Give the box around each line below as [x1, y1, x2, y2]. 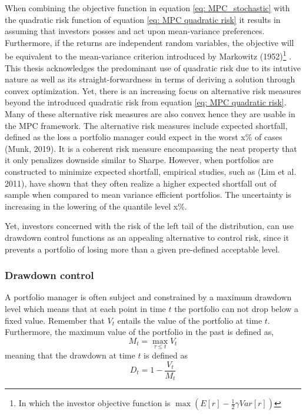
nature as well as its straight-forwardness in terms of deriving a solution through [5, 73, 295, 85]
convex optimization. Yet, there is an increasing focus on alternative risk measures [5, 84, 301, 97]
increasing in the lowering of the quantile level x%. [5, 200, 187, 212]
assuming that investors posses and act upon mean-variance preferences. [5, 25, 265, 37]
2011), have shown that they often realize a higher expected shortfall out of [5, 177, 277, 189]
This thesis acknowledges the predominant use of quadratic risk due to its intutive [5, 61, 301, 74]
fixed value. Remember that [5, 314, 105, 326]
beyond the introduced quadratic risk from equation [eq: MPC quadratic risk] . [5, 96, 287, 108]
